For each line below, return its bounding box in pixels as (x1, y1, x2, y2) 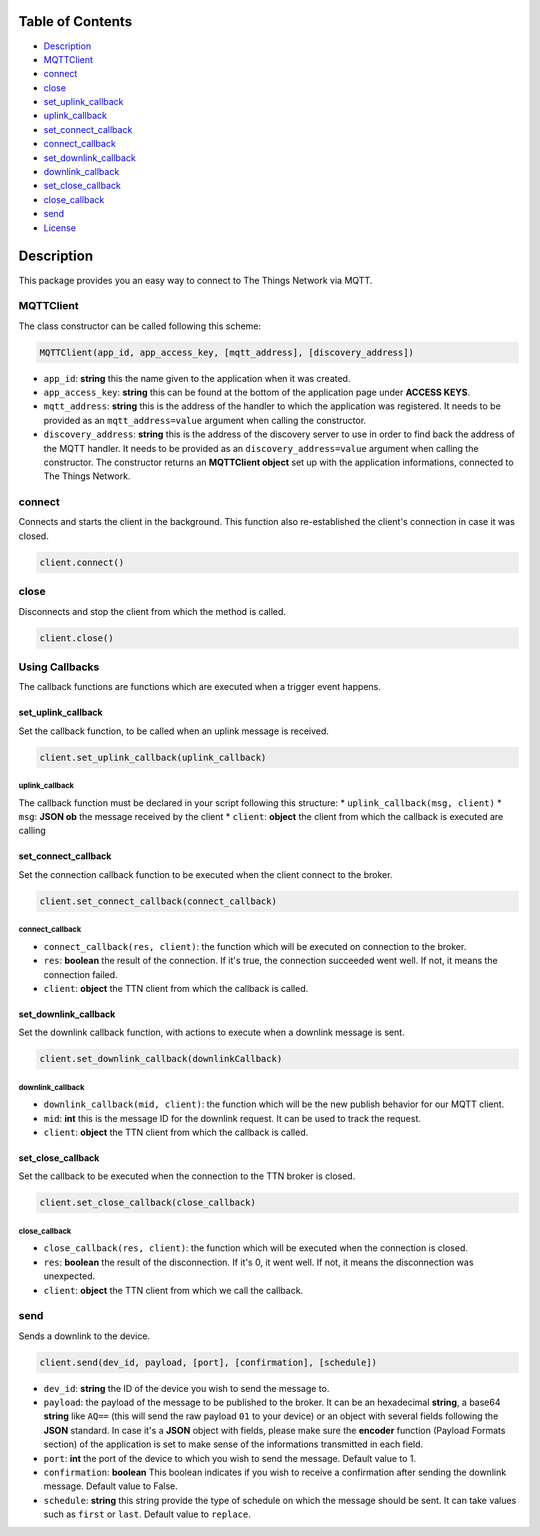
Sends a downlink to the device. (18, 1330, 150, 1342)
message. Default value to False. (43, 1480, 179, 1492)
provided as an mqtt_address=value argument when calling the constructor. (43, 414, 367, 426)
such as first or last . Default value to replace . (43, 1508, 252, 1520)
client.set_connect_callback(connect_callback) (39, 895, 277, 907)
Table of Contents (18, 13, 133, 30)
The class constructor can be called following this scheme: (18, 320, 262, 332)
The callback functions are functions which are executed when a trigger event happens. (18, 681, 382, 693)
